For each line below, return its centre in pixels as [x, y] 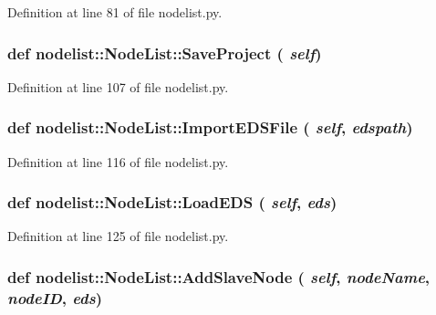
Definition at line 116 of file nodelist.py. [118, 161]
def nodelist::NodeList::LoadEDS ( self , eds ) [172, 202]
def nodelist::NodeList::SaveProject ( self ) [165, 52]
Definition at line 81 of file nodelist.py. [115, 12]
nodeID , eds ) [55, 297]
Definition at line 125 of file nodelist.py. [118, 236]
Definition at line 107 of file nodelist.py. [118, 86]
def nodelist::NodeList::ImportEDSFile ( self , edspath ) [210, 127]
